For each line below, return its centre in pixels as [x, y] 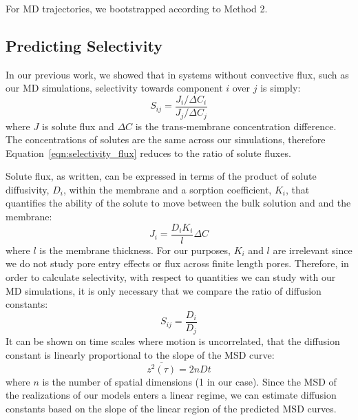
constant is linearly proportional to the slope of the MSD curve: [140, 354]
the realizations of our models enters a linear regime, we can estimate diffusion [171, 395]
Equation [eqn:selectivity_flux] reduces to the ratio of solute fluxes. [148, 153]
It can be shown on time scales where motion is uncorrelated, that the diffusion [173, 341]
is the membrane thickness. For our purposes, [135, 250]
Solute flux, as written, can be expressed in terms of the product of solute [161, 176]
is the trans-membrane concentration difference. [236, 126]
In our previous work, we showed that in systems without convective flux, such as [177, 74]
